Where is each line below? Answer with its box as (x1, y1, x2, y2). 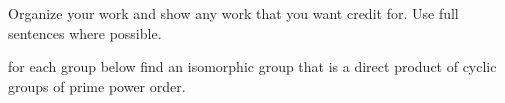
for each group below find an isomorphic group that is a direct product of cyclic (8, 56, 497, 77)
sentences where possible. (8, 22, 162, 43)
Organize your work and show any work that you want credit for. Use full (8, 3, 459, 23)
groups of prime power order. (8, 75, 186, 96)
